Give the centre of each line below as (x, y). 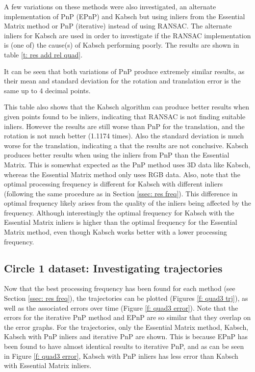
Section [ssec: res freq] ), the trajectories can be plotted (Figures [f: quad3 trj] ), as (126, 298)
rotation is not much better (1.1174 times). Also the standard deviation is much (124, 136)
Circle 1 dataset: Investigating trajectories (113, 268)
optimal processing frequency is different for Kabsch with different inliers (114, 184)
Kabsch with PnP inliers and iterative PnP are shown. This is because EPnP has (126, 336)
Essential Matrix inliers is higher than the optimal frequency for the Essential (121, 222)
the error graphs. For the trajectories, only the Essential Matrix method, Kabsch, (126, 327)
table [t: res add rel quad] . (43, 54)
